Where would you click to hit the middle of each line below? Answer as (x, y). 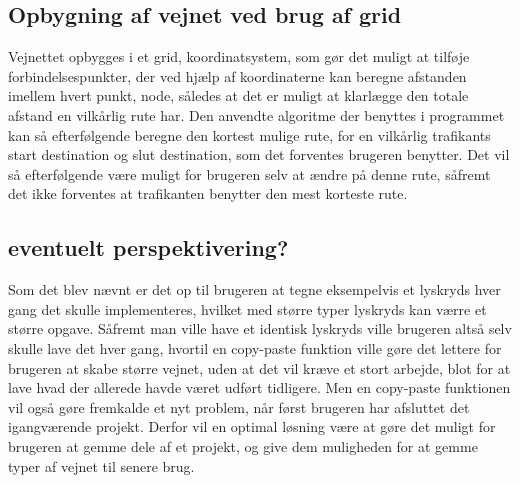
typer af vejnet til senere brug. (101, 465)
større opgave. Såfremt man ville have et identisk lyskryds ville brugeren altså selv (260, 328)
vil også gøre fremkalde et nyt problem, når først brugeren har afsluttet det (239, 406)
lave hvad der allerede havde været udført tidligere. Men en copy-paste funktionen (259, 387)
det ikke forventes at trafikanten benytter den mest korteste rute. (208, 193)
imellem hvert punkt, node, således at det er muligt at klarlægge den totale (238, 95)
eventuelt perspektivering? (148, 247)
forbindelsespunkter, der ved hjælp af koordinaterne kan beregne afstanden (237, 75)
